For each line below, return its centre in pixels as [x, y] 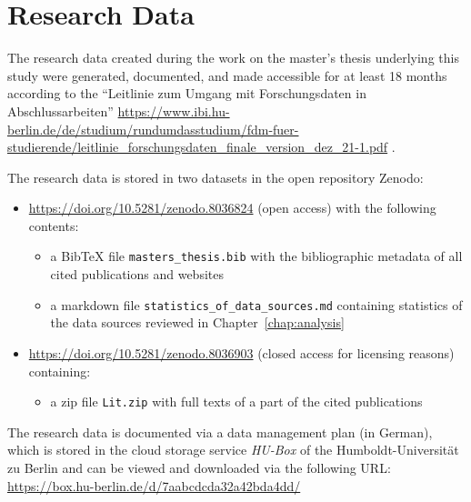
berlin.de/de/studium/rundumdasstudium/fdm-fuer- [153, 129]
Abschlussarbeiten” [60, 110]
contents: [54, 225]
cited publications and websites [137, 274]
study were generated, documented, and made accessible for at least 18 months [227, 75]
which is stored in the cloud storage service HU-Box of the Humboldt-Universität [233, 450]
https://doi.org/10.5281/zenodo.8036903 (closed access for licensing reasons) [241, 352]
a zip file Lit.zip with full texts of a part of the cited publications [236, 402]
